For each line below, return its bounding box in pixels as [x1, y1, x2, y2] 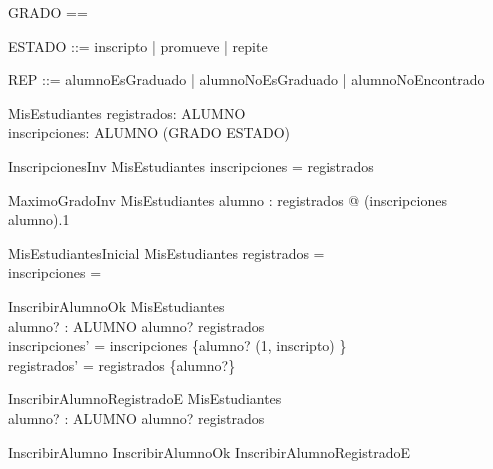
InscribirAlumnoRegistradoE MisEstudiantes [8, 388, 282, 409]
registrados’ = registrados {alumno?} [8, 354, 236, 375]
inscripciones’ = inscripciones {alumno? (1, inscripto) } [8, 335, 347, 356]
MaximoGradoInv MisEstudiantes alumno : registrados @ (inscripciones [8, 189, 447, 210]
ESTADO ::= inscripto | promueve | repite [8, 35, 268, 56]
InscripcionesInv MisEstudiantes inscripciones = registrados [8, 155, 374, 176]
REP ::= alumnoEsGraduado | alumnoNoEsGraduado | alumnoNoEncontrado [8, 69, 485, 90]
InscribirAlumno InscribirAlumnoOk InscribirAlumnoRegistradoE [8, 441, 410, 462]
